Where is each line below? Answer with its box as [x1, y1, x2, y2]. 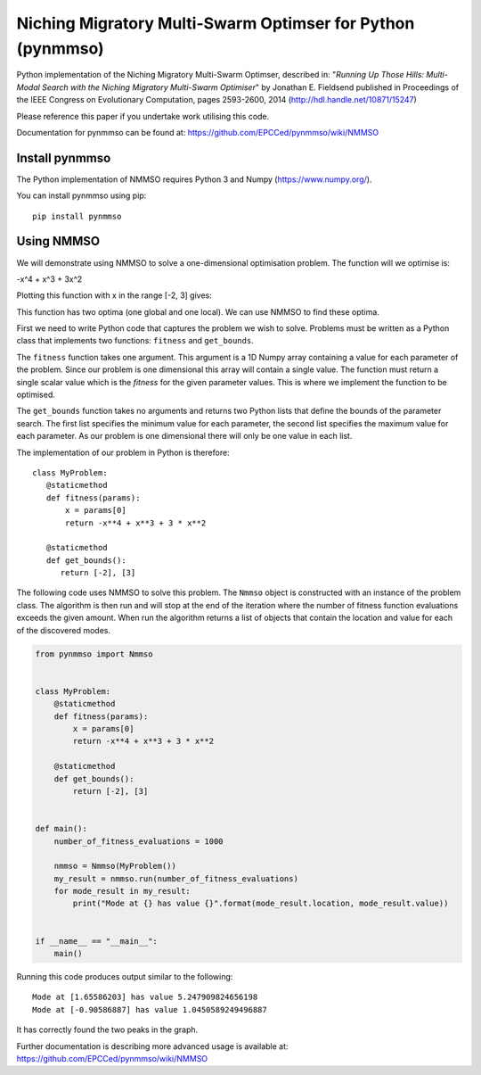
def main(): [35, 823, 88, 834]
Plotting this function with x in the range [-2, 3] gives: [16, 290, 213, 301]
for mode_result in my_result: [53, 886, 191, 897]
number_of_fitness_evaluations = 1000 [53, 836, 224, 847]
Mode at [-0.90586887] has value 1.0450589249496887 [32, 1005, 267, 1014]
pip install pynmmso [32, 211, 122, 221]
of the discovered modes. [16, 624, 111, 635]
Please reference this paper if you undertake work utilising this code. [16, 111, 270, 121]
